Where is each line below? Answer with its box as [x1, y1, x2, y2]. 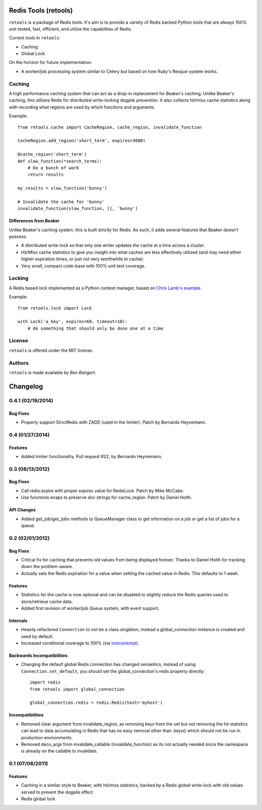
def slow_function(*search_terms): [17, 158, 102, 164]
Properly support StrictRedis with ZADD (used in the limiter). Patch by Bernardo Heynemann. [21, 419, 206, 425]
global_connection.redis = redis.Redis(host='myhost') [30, 700, 163, 705]
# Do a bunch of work [27, 165, 80, 171]
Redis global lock [21, 796, 55, 802]
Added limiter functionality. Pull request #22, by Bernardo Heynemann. [21, 453, 163, 459]
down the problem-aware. [21, 564, 73, 570]
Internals [9, 618, 28, 623]
